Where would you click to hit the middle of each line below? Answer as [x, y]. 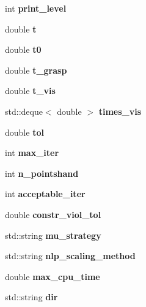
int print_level [36, 8]
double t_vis [30, 91]
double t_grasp [36, 70]
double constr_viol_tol [53, 214]
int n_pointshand [42, 173]
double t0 [23, 49]
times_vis [120, 111]
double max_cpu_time [53, 276]
